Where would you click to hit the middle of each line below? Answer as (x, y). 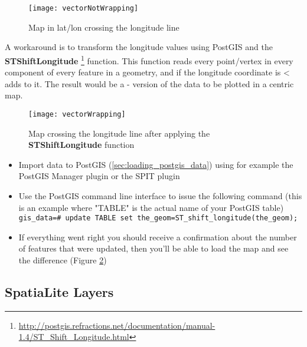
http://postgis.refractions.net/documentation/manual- (117, 325)
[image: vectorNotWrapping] (84, 8)
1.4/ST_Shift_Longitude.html (74, 337)
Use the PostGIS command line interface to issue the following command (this (160, 195)
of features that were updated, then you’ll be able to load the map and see (153, 248)
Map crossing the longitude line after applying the (119, 133)
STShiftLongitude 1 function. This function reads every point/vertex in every (149, 60)
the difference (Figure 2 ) (63, 260)
